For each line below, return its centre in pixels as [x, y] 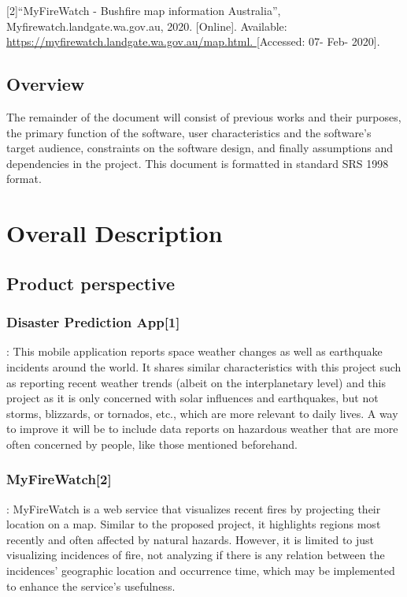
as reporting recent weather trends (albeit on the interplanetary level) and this [196, 382]
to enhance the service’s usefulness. [91, 586]
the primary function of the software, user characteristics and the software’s [189, 132]
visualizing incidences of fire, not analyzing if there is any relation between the [196, 555]
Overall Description [115, 233]
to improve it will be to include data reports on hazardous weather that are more [202, 429]
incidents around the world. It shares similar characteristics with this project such [204, 366]
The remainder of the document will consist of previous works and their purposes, [204, 116]
